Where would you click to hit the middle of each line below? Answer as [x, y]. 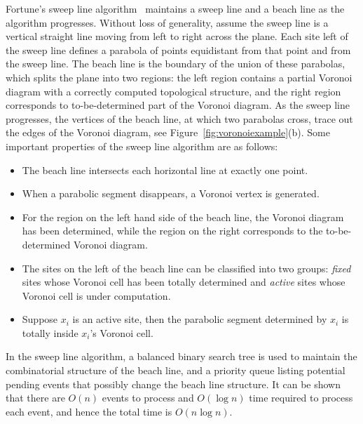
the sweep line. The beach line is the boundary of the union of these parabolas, [176, 64]
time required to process [301, 398]
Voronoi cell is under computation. [96, 295]
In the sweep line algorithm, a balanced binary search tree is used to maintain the [181, 356]
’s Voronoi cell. [122, 332]
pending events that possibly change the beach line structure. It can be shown [173, 384]
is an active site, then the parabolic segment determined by [200, 319]
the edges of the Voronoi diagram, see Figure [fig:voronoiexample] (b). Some [168, 132]
